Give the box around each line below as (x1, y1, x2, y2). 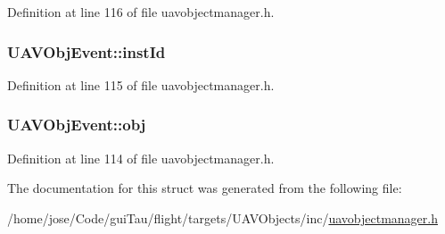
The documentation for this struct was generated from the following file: (7, 179, 402, 197)
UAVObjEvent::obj (7, 113, 146, 136)
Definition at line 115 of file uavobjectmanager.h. (7, 75, 275, 94)
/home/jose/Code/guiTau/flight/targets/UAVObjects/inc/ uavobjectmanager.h (7, 208, 438, 227)
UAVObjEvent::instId (7, 40, 166, 63)
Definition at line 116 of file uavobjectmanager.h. (7, 3, 275, 21)
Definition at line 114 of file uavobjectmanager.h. (7, 148, 275, 167)
